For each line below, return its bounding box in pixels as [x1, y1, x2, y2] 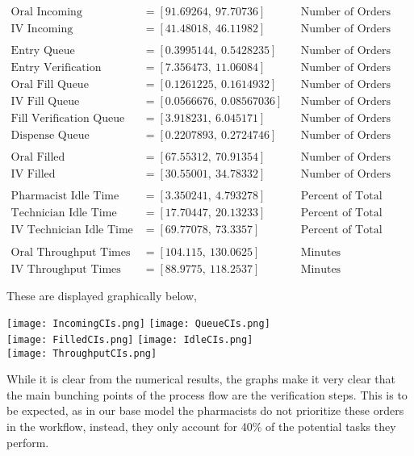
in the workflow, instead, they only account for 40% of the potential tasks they [6, 418, 396, 434]
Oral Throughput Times [10, 246, 131, 258]
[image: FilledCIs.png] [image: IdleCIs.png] [6, 333, 253, 345]
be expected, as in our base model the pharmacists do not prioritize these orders [6, 402, 404, 419]
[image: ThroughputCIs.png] [6, 347, 157, 359]
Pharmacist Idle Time [10, 190, 119, 203]
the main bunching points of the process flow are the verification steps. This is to [6, 386, 408, 403]
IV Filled [10, 169, 56, 181]
